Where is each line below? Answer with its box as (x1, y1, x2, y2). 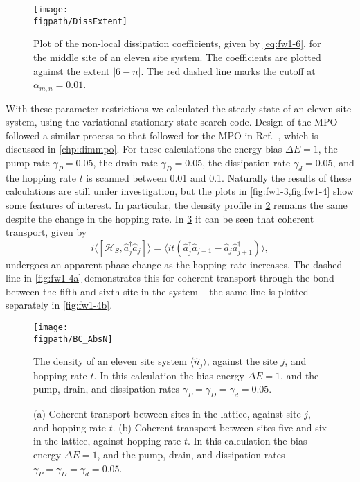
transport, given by (6, 225, 87, 239)
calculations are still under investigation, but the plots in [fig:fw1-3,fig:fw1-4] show (6, 184, 354, 198)
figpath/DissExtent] (33, 16, 128, 26)
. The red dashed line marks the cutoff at (141, 63, 316, 78)
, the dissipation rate (202, 155, 291, 169)
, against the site (206, 354, 278, 368)
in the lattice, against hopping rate (33, 433, 181, 448)
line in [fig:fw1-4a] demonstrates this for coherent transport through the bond (6, 270, 334, 285)
